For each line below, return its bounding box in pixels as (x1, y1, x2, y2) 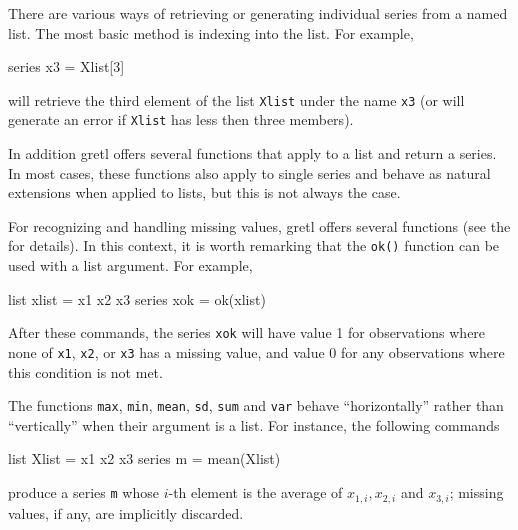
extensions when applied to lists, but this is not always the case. (8, 182, 401, 203)
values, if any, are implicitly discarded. (8, 502, 244, 523)
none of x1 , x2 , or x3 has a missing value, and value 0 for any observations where (8, 341, 505, 362)
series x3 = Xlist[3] (8, 56, 125, 77)
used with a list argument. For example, (8, 255, 253, 276)
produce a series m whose (8, 482, 159, 503)
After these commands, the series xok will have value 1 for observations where (8, 322, 486, 343)
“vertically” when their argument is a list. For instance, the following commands (8, 414, 500, 435)
